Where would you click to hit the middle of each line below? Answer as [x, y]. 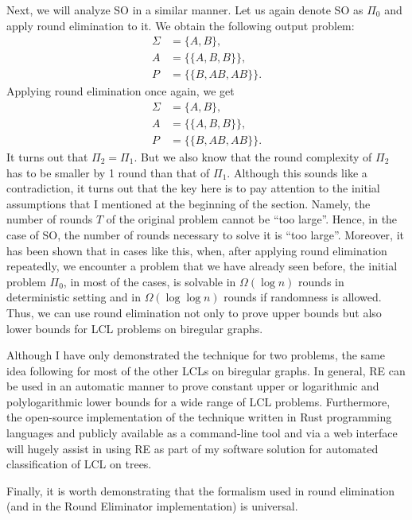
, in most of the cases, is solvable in [150, 281]
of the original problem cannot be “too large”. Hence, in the [252, 219]
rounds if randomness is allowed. [303, 297]
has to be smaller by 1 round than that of [108, 172]
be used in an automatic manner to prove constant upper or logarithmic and [193, 386]
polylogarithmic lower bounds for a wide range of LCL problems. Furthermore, [198, 401]
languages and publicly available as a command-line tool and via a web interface [202, 433]
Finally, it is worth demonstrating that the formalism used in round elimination [200, 490]
